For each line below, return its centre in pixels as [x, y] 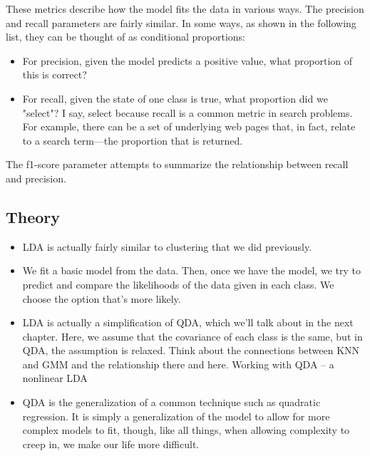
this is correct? [55, 74]
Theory [33, 216]
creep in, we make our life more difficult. [111, 444]
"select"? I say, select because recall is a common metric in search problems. [187, 112]
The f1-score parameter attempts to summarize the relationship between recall [177, 164]
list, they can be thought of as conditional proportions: [125, 37]
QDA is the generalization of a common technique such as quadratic [171, 402]
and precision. [36, 178]
